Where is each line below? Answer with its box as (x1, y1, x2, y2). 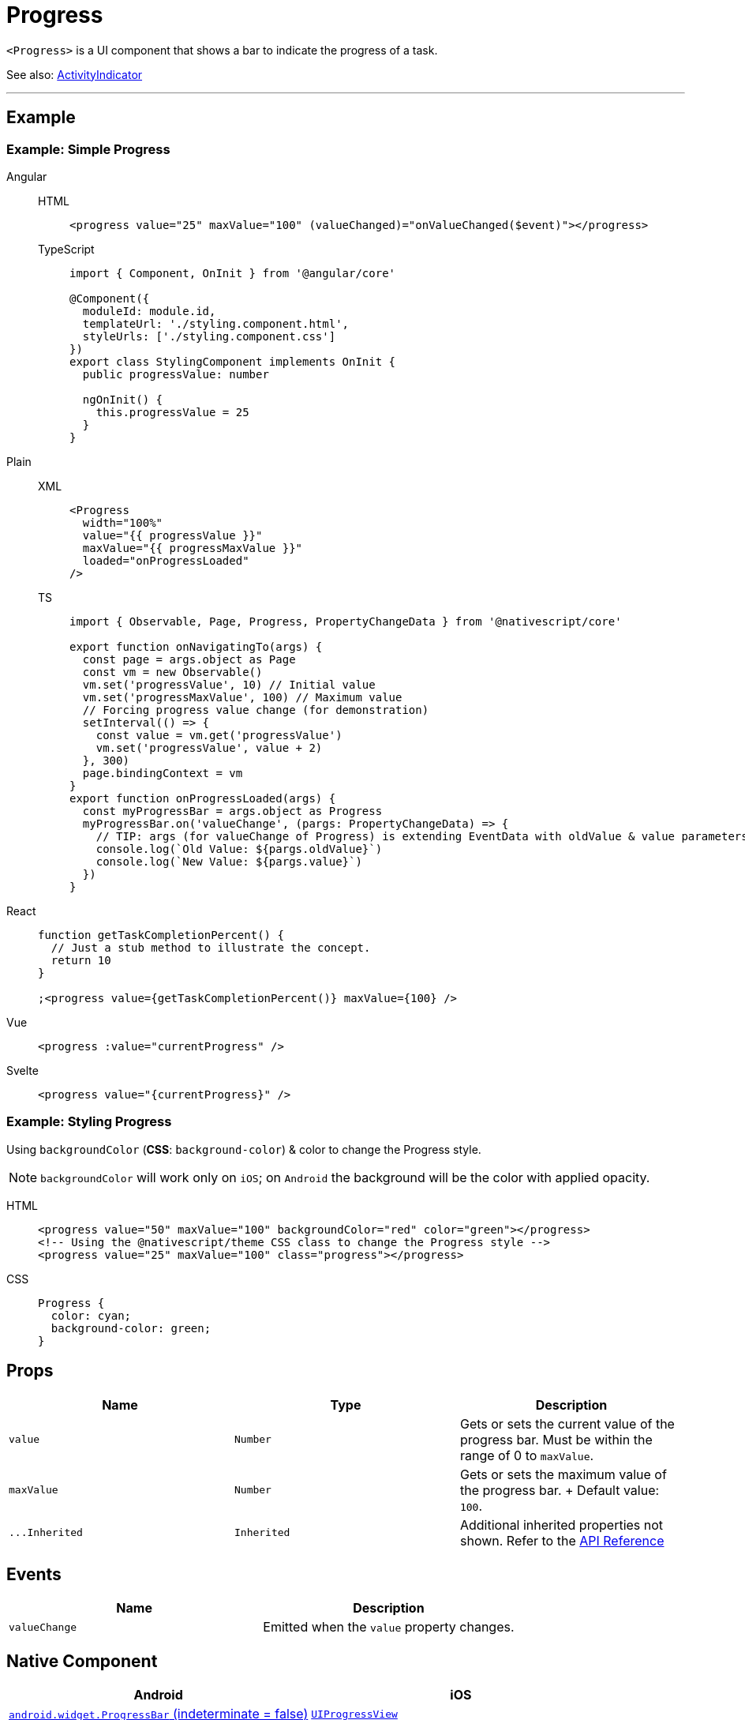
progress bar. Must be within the (459, 1431, 653, 1448)
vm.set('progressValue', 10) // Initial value (82, 678, 376, 691)
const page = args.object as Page (82, 652, 296, 666)
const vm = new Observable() (82, 665, 263, 678)
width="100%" (82, 516, 163, 529)
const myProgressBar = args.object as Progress (82, 804, 383, 817)
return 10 (51, 953, 111, 967)
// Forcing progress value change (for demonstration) (82, 703, 429, 716)
